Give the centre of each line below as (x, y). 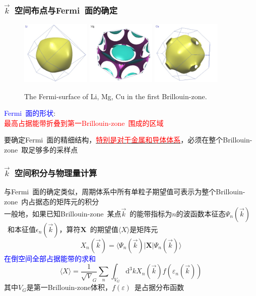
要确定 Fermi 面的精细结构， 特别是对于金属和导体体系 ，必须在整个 (114, 140)
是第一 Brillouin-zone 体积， (69, 287)
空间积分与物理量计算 (56, 173)
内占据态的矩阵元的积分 (60, 201)
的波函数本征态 (201, 213)
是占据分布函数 (159, 287)
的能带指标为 (151, 213)
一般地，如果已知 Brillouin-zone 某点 (63, 213)
